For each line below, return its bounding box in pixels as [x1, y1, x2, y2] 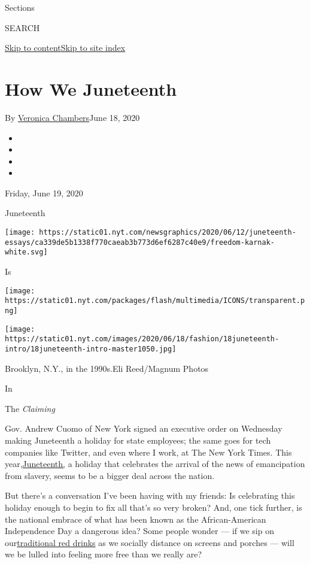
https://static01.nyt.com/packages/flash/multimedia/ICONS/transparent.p [5, 296, 305, 305]
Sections [5, 1, 35, 13]
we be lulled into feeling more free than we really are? [5, 548, 202, 560]
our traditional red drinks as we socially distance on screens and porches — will [5, 536, 294, 548]
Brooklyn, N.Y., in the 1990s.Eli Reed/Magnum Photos [5, 362, 209, 374]
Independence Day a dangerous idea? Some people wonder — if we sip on [5, 524, 274, 537]
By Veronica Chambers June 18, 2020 [5, 111, 140, 123]
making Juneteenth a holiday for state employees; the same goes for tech [5, 433, 271, 446]
